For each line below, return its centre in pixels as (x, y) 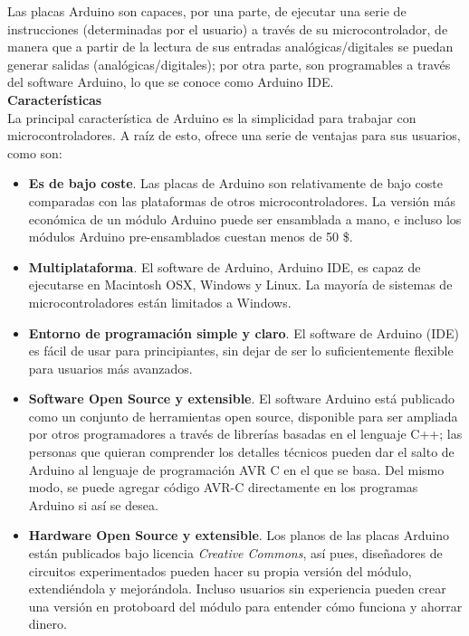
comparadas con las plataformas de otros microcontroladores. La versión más (242, 200)
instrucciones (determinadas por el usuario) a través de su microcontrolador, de (228, 28)
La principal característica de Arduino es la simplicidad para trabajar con (212, 117)
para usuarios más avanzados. (110, 368)
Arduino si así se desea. (93, 504)
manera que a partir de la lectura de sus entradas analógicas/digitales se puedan (230, 47)
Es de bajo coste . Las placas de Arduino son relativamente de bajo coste (235, 183)
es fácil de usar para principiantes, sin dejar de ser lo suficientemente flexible (241, 351)
